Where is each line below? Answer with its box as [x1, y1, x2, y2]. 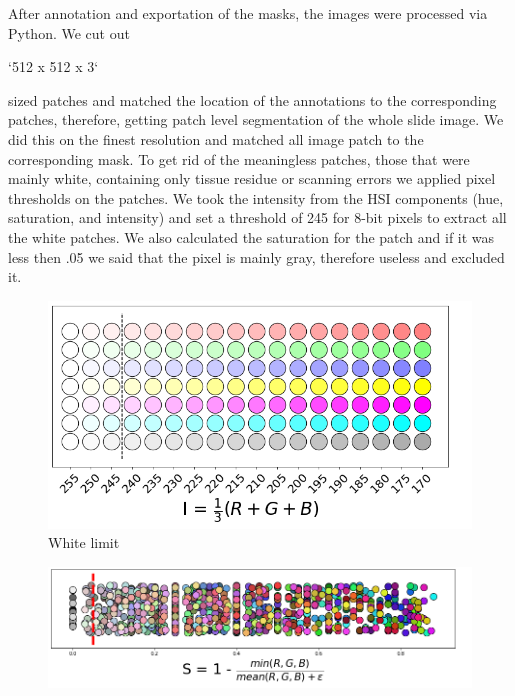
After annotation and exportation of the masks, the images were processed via [8, 3, 488, 23]
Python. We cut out [8, 22, 130, 43]
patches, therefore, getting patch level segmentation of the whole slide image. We [8, 109, 504, 130]
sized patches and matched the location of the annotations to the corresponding [8, 89, 497, 110]
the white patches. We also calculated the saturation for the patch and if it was [8, 226, 495, 247]
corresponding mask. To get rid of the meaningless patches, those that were [8, 148, 470, 169]
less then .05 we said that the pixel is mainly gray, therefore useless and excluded [8, 246, 505, 267]
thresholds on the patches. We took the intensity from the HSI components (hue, [8, 187, 504, 208]
